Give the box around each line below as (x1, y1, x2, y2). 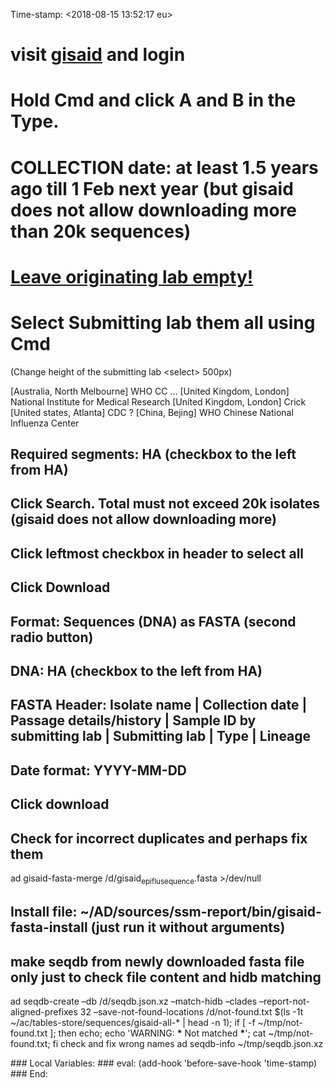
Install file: (10, 904, 78, 921)
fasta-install (10, 919, 88, 936)
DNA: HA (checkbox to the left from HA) (10, 663, 263, 680)
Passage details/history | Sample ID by (10, 712, 257, 729)
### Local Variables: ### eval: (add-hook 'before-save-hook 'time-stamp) (10, 1057, 318, 1069)
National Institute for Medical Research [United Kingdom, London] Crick (10, 395, 307, 408)
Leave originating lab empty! (10, 265, 254, 288)
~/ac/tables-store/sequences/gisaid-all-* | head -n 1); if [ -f (10, 1017, 256, 1029)
